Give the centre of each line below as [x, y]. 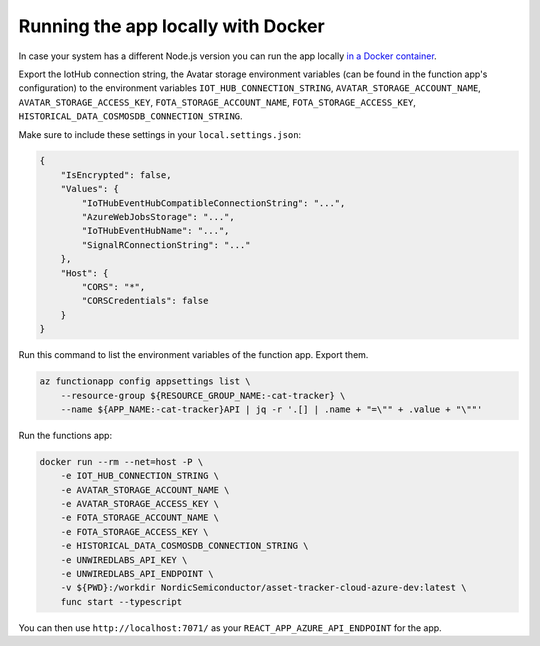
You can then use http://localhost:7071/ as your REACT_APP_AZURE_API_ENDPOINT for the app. [230, 627]
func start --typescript [121, 601]
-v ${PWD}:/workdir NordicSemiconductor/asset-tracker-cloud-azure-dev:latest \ [263, 588]
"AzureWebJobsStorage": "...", [158, 217]
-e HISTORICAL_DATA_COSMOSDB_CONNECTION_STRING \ [184, 546]
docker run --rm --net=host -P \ [121, 461]
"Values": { [90, 189]
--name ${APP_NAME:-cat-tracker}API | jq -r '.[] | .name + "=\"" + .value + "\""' [271, 409]
